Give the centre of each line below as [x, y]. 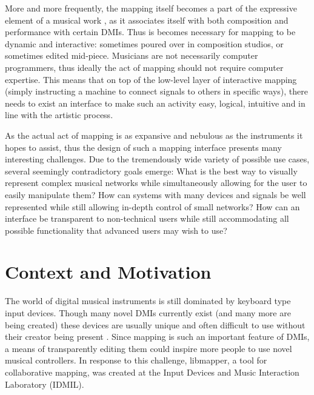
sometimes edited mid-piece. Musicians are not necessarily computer [132, 55]
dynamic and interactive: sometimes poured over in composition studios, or [144, 43]
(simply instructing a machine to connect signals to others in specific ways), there [156, 91]
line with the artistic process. [59, 115]
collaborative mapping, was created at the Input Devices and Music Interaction [152, 372]
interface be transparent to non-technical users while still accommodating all [147, 218]
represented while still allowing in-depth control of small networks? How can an [152, 206]
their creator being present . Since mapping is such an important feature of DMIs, [157, 337]
